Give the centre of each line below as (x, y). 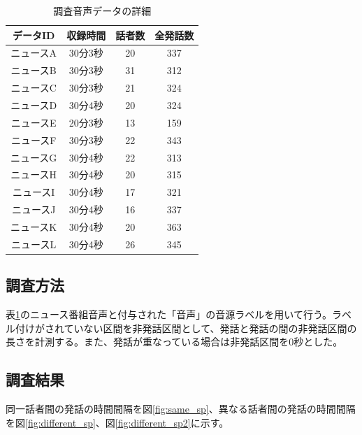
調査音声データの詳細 (102, 10)
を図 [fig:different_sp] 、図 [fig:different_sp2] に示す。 (117, 422)
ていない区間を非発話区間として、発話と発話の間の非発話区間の (210, 328)
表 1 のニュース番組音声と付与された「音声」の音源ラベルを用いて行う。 (169, 314)
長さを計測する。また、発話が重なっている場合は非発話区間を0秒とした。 (174, 342)
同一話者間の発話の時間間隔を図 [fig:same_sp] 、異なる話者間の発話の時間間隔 (181, 408)
